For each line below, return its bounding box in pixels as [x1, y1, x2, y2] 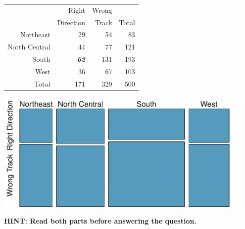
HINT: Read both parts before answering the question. [4, 216, 196, 226]
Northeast [20, 29, 50, 40]
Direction [57, 17, 86, 27]
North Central [7, 42, 50, 52]
